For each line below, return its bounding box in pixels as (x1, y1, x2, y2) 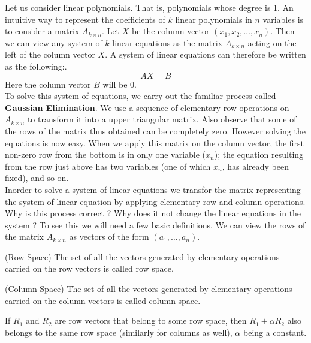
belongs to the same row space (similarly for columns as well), (5, 326, 233, 338)
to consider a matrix (5, 25, 80, 37)
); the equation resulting (214, 148, 304, 161)
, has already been (222, 160, 289, 172)
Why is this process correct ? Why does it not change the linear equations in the (5, 207, 301, 219)
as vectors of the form (69, 230, 149, 243)
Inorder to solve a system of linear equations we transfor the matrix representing (5, 183, 301, 195)
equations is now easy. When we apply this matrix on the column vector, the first (5, 136, 304, 149)
